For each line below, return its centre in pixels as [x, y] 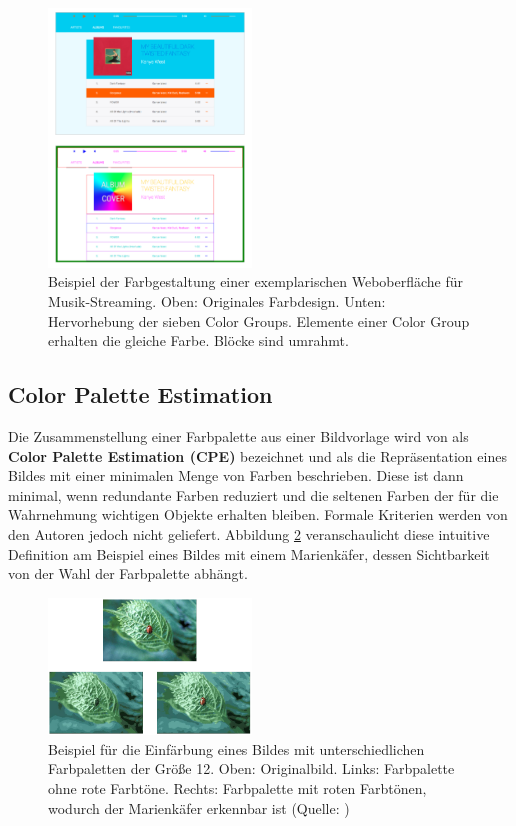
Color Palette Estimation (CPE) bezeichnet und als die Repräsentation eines [257, 455]
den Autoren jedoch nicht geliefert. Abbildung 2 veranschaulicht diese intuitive [249, 533]
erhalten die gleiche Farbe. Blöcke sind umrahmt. [198, 340]
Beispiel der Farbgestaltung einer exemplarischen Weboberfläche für [256, 281]
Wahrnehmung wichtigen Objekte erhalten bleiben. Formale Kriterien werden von [258, 514]
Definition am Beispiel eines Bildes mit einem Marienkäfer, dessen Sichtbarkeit [249, 553]
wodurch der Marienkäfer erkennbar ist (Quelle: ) [199, 807]
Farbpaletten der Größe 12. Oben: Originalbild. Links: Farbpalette [251, 768]
